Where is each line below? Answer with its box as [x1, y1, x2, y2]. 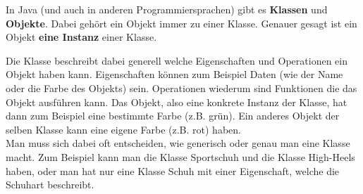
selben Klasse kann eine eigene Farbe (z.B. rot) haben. [6, 122, 241, 136]
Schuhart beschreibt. [6, 177, 94, 192]
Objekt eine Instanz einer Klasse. [6, 30, 157, 44]
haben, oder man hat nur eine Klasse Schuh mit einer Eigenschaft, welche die [6, 163, 340, 178]
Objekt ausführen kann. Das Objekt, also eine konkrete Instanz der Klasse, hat [6, 94, 347, 109]
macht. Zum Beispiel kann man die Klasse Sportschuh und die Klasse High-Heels [6, 149, 355, 164]
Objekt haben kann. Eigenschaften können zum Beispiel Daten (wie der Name [6, 67, 343, 82]
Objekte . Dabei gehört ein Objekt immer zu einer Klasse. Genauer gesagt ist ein [6, 15, 357, 30]
